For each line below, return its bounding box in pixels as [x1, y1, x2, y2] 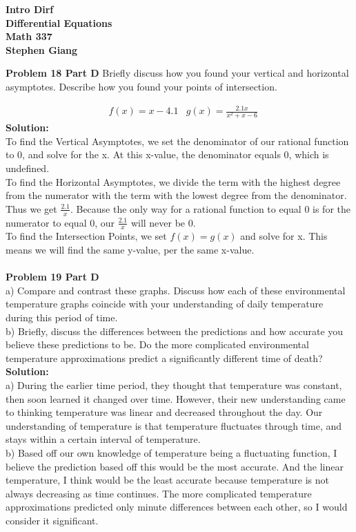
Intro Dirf [6, 2, 54, 16]
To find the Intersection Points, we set [6, 229, 167, 243]
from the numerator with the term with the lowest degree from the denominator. [6, 188, 347, 202]
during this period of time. [6, 310, 118, 325]
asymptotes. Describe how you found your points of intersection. [6, 79, 277, 93]
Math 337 [6, 29, 52, 44]
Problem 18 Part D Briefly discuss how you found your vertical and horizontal [6, 66, 349, 80]
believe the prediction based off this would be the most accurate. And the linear [6, 459, 344, 473]
